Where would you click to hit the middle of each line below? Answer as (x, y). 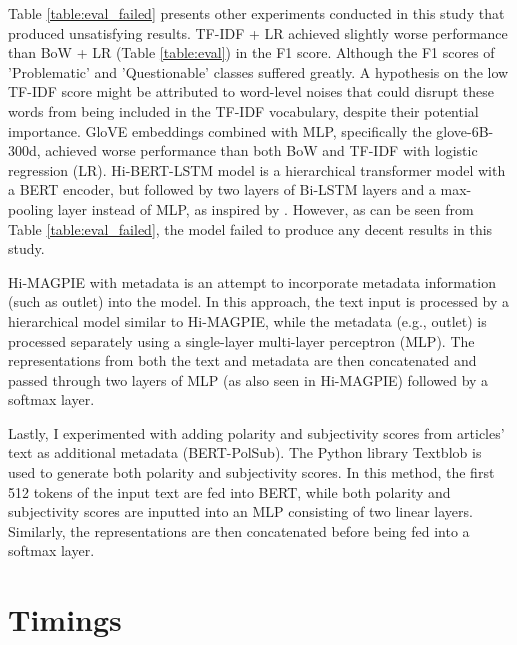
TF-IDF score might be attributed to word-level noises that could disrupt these (251, 91)
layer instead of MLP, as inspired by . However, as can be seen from (265, 208)
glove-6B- (465, 130)
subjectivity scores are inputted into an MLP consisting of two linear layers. (240, 511)
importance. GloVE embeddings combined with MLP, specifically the (220, 130)
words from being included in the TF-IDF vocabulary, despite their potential (243, 110)
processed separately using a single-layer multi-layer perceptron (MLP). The (241, 340)
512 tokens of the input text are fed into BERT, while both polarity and (229, 491)
